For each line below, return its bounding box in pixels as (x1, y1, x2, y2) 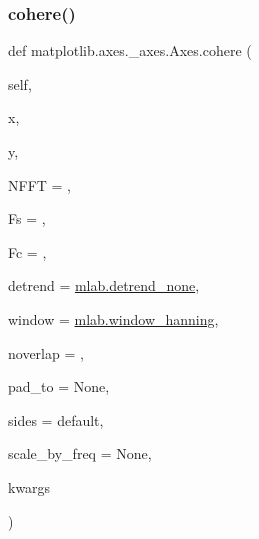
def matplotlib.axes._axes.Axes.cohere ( (8, 40, 252, 61)
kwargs (8, 476, 51, 497)
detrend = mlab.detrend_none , (8, 275, 200, 296)
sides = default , (8, 409, 104, 430)
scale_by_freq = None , (8, 443, 152, 464)
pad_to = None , (8, 376, 110, 397)
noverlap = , (8, 342, 84, 363)
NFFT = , (8, 174, 71, 195)
